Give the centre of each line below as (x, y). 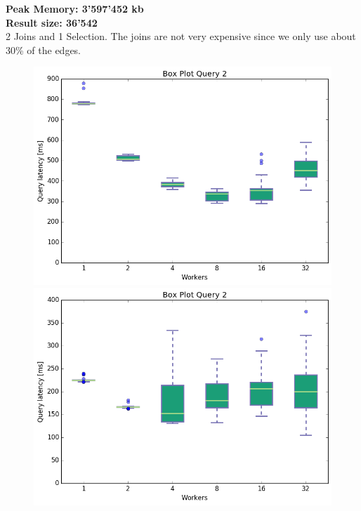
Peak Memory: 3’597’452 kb (75, 8)
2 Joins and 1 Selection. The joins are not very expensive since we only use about (181, 36)
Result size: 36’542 (52, 22)
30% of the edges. (44, 49)
